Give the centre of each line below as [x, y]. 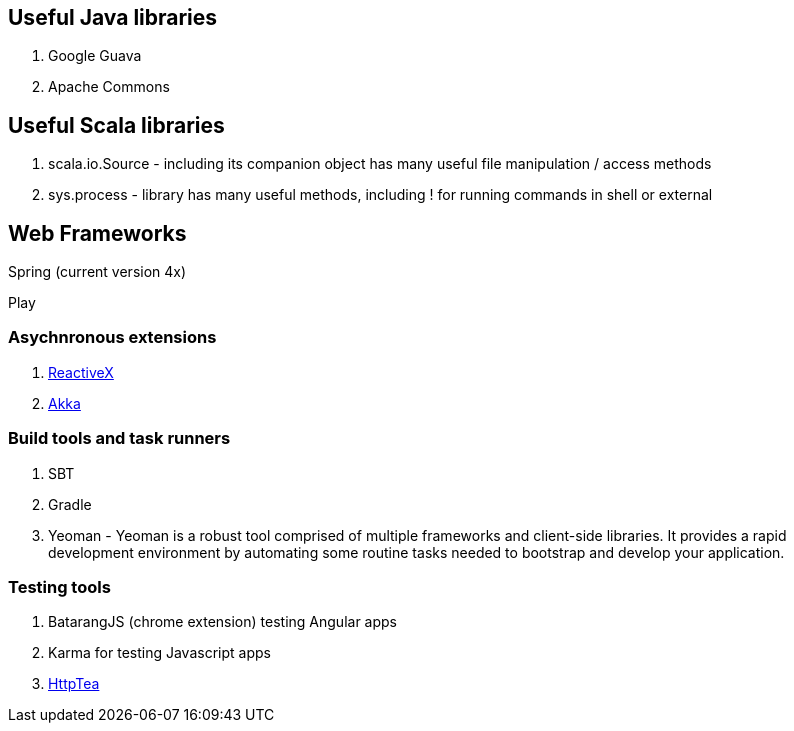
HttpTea [74, 684]
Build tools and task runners [119, 438]
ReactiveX [81, 372]
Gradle [70, 504]
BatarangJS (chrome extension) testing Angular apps [222, 622]
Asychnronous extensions [112, 337]
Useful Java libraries [113, 17]
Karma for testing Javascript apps [159, 653]
